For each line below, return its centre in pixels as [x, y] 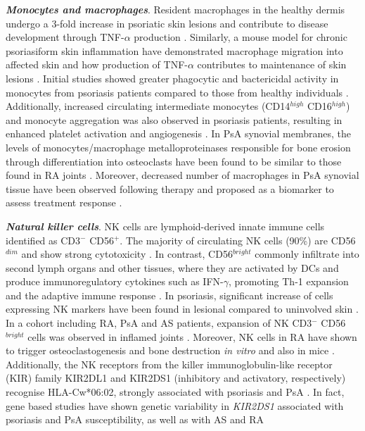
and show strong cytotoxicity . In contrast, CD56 [127, 254]
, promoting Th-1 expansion [288, 281]
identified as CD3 [43, 240]
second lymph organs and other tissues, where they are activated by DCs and [172, 267]
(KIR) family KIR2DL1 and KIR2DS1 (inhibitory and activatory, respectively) [176, 378]
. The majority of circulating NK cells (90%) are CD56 [238, 240]
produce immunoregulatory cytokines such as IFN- [115, 281]
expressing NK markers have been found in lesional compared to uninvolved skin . [182, 309]
